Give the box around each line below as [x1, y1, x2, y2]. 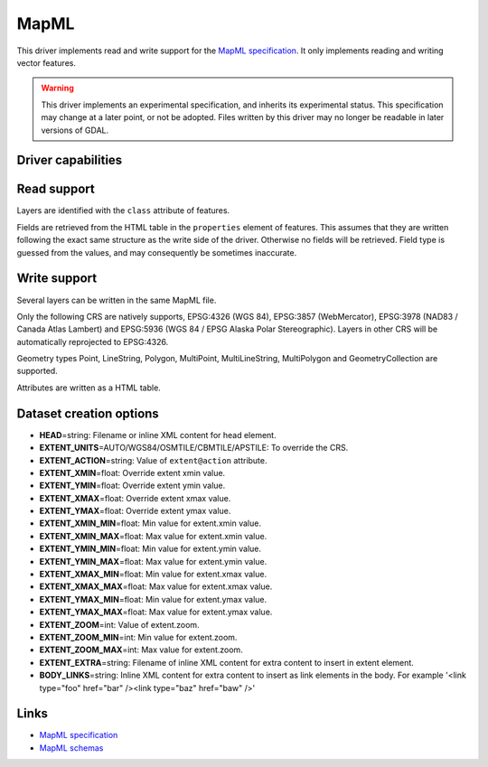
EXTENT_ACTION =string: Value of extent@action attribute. [39, 454, 267, 465]
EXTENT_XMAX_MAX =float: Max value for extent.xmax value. [39, 581, 273, 592]
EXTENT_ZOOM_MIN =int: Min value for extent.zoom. [39, 632, 238, 642]
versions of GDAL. [41, 125, 108, 136]
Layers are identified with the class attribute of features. [16, 205, 230, 216]
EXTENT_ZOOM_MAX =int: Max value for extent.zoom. [39, 644, 243, 655]
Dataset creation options [16, 406, 160, 421]
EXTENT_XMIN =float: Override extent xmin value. [39, 467, 226, 478]
